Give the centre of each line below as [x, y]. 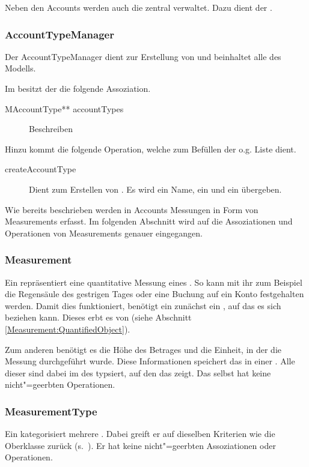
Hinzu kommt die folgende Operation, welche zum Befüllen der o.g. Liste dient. [151, 149]
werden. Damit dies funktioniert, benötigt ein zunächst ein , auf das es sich [143, 305]
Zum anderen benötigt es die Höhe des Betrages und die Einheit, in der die [143, 349]
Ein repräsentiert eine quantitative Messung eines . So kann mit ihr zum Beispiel [154, 282]
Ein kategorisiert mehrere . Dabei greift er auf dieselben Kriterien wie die [140, 434]
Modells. [20, 68]
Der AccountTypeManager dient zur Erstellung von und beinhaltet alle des [143, 56]
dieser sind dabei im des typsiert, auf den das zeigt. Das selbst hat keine [138, 372]
